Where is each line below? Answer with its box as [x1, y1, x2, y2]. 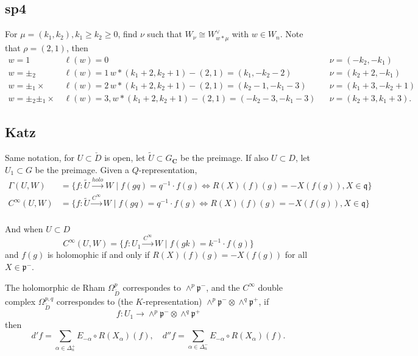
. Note [280, 27, 303, 40]
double [258, 280, 283, 293]
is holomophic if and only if [47, 248, 150, 261]
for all [285, 248, 308, 261]
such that [147, 27, 182, 40]
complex [5, 294, 36, 307]
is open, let [104, 151, 146, 164]
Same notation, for [5, 151, 75, 164]
